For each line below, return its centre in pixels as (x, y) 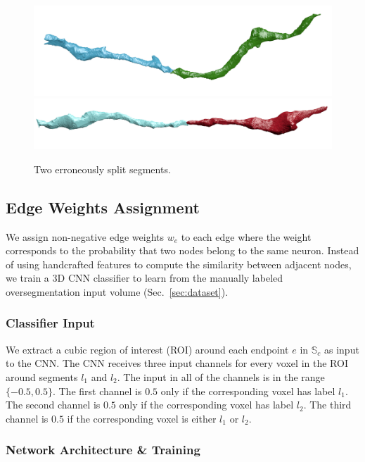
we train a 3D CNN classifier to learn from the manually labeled (145, 278)
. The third (327, 405)
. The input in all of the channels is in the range (221, 376)
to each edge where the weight (246, 236)
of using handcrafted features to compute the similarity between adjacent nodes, (179, 264)
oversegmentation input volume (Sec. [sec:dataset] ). (117, 291)
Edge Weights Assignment (103, 207)
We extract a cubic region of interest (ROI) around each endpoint (147, 349)
